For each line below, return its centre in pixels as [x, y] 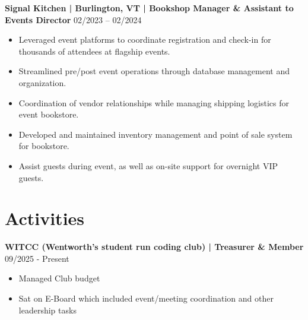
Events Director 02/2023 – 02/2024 [73, 19]
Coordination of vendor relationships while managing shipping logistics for [154, 102]
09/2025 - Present [37, 258]
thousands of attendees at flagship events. [94, 51]
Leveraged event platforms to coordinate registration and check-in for [145, 39]
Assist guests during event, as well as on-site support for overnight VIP [148, 165]
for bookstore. [44, 146]
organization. [42, 82]
